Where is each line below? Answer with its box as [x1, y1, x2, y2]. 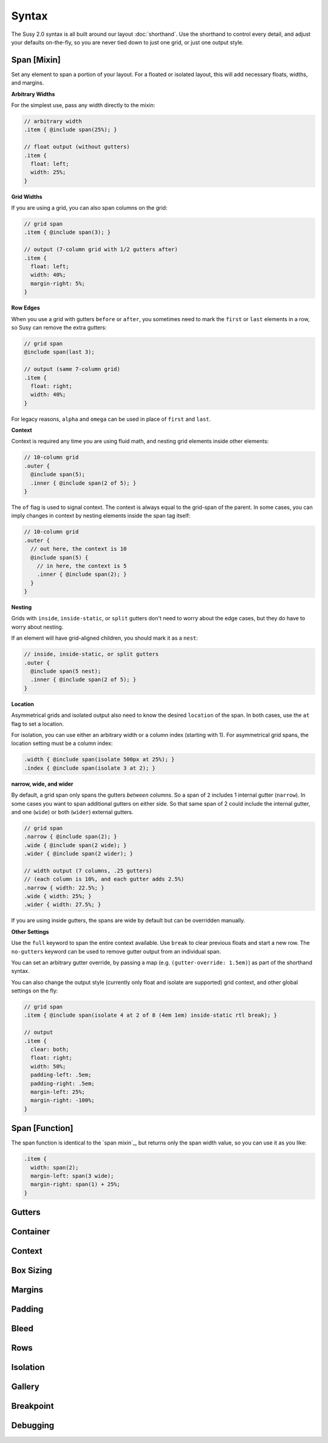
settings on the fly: [11, 987, 58, 994]
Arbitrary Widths [11, 90, 55, 97]
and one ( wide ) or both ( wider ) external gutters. [11, 808, 134, 815]
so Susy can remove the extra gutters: [11, 324, 107, 331]
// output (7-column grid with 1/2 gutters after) [24, 246, 179, 253]
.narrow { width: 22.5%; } [24, 884, 104, 891]
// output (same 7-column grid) [24, 365, 121, 373]
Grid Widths [11, 193, 43, 200]
